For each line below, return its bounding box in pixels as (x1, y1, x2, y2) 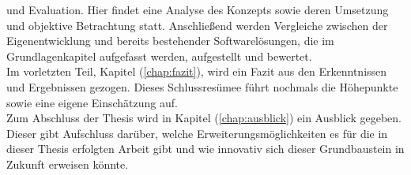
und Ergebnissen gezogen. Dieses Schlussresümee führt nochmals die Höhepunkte (6, 78, 398, 95)
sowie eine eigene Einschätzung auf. (6, 94, 178, 110)
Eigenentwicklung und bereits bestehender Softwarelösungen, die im (6, 32, 334, 49)
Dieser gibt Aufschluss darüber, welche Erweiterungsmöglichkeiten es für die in (6, 125, 388, 141)
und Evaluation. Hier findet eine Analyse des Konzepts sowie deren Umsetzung (6, 2, 389, 17)
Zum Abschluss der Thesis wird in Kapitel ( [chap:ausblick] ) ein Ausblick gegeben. (6, 110, 402, 126)
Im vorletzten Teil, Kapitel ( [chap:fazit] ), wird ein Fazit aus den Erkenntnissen (6, 63, 387, 80)
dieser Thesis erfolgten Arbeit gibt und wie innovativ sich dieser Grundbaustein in (6, 140, 405, 157)
